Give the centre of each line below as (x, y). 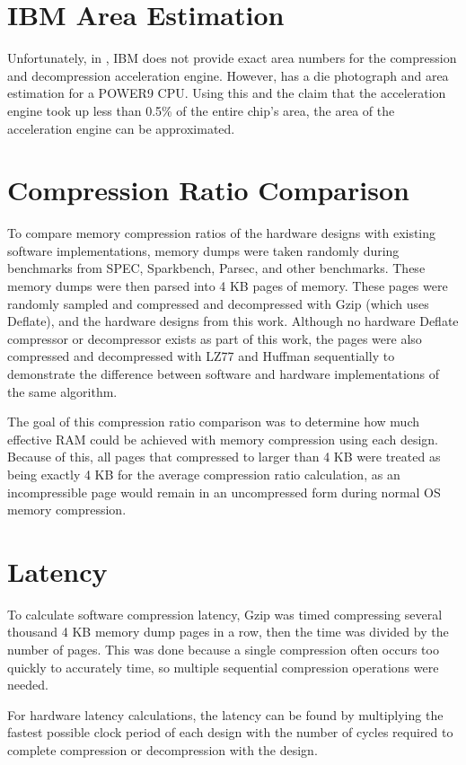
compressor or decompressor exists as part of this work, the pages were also (215, 338)
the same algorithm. (62, 391)
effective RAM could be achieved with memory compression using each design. (223, 439)
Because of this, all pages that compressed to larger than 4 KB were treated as (224, 457)
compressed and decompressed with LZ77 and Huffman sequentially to (201, 356)
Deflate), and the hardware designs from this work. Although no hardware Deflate (233, 321)
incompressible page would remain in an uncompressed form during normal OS (224, 492)
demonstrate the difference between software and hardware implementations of (224, 373)
